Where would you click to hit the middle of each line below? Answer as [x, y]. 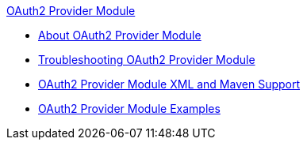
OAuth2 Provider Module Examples [129, 109]
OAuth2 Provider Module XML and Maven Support [169, 84]
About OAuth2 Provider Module [120, 35]
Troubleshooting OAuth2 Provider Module [147, 60]
